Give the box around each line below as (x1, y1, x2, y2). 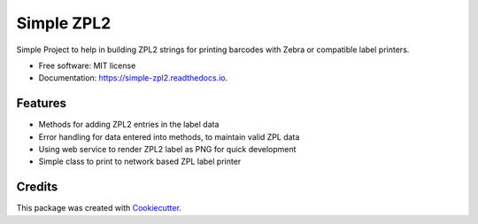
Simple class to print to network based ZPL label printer (38, 156, 242, 167)
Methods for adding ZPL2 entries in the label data (38, 120, 220, 130)
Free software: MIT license (38, 60, 136, 71)
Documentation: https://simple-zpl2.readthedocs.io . (38, 73, 228, 83)
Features (16, 96, 66, 111)
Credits (16, 180, 58, 195)
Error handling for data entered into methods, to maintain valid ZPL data (38, 131, 300, 142)
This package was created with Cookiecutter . (16, 203, 181, 213)
